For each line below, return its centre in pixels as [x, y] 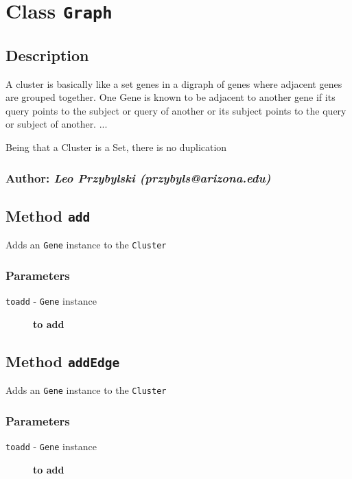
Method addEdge [63, 361]
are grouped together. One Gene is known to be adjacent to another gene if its [171, 97]
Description [47, 55]
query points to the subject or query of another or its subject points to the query [176, 110]
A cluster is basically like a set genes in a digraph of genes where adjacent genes [174, 83]
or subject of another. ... [57, 124]
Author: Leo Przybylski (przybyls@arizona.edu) [138, 177]
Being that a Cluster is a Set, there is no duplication [116, 147]
